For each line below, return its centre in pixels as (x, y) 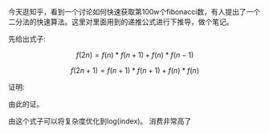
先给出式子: (27, 39)
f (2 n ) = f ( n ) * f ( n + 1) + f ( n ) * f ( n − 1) (135, 55)
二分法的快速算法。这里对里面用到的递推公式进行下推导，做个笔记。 (121, 22)
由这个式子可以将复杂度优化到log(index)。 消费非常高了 (100, 121)
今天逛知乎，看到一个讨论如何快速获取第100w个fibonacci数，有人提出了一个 (134, 12)
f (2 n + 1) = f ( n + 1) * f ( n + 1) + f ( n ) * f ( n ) (135, 70)
